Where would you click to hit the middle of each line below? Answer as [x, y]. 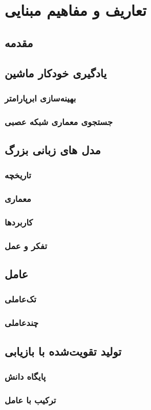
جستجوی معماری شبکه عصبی [59, 121]
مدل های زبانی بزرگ [53, 150]
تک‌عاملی [20, 299]
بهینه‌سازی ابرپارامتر [40, 98]
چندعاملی [22, 323]
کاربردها [19, 222]
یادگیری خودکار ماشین [56, 73]
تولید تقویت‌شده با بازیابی [63, 351]
